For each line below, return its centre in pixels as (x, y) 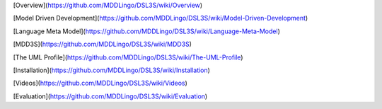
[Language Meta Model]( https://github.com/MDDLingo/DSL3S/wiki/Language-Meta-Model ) (147, 31)
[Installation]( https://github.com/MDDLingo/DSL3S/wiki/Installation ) (111, 70)
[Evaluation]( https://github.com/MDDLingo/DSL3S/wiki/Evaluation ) (110, 96)
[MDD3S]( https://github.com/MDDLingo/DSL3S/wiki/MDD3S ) (103, 44)
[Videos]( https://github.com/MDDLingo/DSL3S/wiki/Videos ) (100, 83)
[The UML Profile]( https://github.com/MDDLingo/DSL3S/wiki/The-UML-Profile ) (128, 57)
